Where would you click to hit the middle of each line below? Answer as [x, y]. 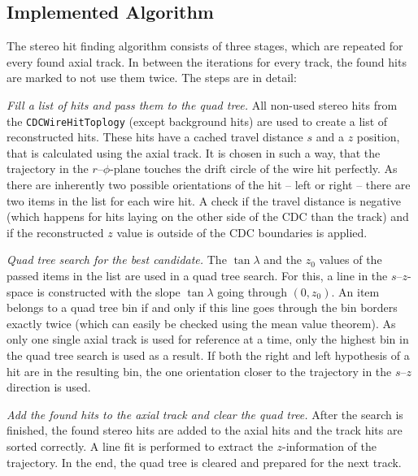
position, [378, 137]
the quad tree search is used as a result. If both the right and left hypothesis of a [208, 355]
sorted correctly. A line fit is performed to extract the [140, 446]
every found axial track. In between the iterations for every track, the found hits [207, 61]
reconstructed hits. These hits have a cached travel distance [155, 137]
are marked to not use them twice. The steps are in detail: [152, 78]
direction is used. [49, 387]
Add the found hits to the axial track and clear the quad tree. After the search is [205, 414]
